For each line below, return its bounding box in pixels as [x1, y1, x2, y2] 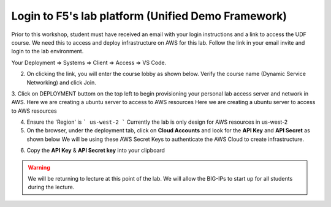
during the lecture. [28, 184, 75, 191]
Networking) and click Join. [26, 78, 96, 86]
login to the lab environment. [11, 48, 84, 55]
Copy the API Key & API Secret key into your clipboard [26, 147, 165, 154]
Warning [28, 164, 50, 171]
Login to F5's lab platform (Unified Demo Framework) [11, 9, 287, 23]
